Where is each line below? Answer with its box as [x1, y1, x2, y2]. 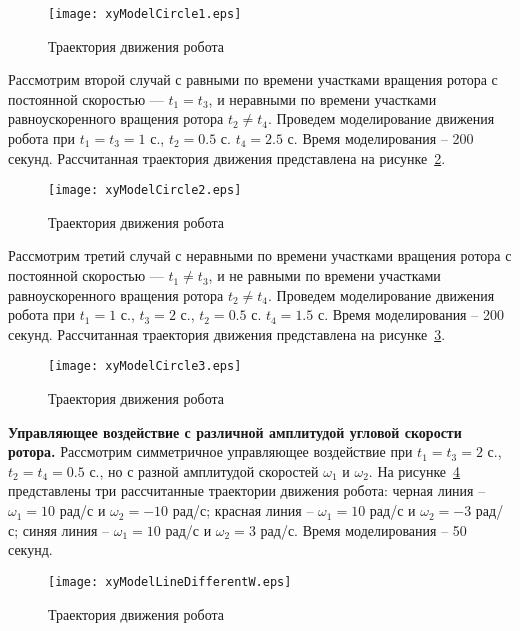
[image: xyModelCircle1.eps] [48, 7, 242, 21]
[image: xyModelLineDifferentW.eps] [48, 574, 292, 589]
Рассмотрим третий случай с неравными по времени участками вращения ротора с [8, 245, 512, 266]
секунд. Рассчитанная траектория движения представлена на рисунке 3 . [8, 323, 446, 344]
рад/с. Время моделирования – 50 [260, 519, 467, 540]
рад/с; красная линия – [172, 500, 314, 521]
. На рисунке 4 [368, 460, 461, 481]
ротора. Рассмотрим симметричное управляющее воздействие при [8, 441, 413, 462]
